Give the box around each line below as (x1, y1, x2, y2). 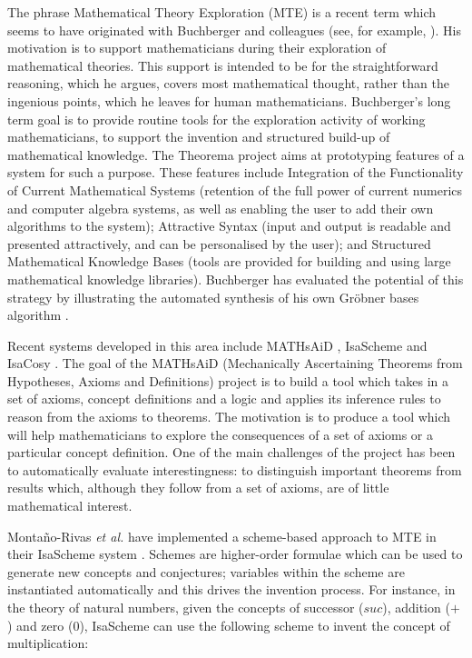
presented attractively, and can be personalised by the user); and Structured (7, 234, 431, 253)
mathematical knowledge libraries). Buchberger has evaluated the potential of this (7, 269, 464, 288)
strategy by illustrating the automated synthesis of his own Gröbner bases (7, 287, 419, 306)
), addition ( (382, 598, 450, 616)
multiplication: (7, 633, 89, 653)
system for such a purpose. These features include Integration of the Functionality (7, 163, 464, 182)
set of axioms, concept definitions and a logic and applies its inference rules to (7, 389, 441, 408)
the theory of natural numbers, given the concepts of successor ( (7, 598, 364, 616)
